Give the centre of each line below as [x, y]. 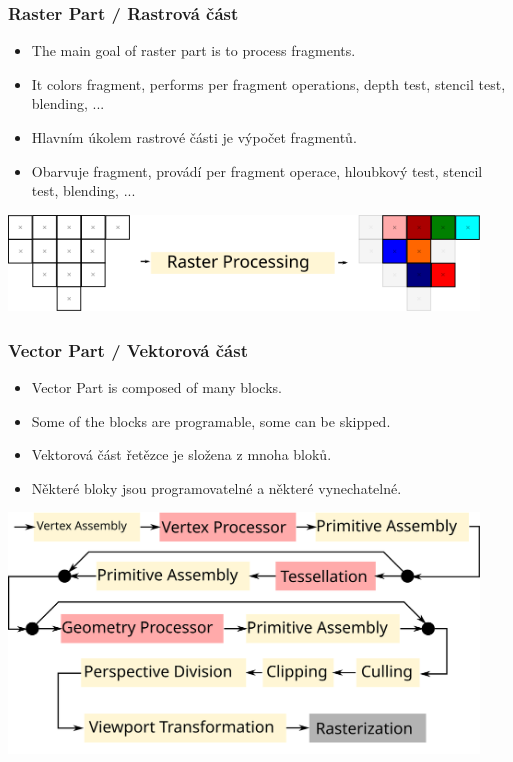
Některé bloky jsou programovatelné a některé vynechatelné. [216, 487]
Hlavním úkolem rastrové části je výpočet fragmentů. [194, 137]
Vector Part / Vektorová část [128, 349]
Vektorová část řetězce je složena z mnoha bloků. [181, 454]
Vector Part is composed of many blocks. [156, 386]
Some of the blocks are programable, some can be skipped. [211, 420]
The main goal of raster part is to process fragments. [193, 50]
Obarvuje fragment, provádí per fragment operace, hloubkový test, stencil [257, 170]
